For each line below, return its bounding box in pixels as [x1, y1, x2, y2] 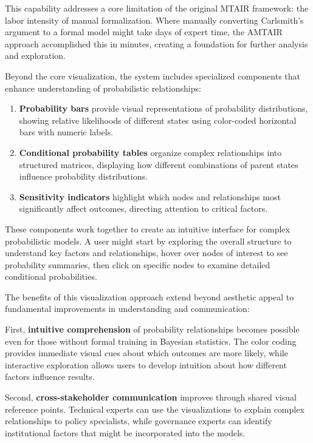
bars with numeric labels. [19, 126, 114, 138]
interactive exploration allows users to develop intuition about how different [5, 358, 287, 371]
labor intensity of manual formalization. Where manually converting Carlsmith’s [5, 13, 304, 26]
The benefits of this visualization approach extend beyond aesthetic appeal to [5, 290, 294, 303]
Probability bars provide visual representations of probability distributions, [19, 102, 308, 115]
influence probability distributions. [19, 170, 148, 183]
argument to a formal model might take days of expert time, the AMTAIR [5, 25, 283, 38]
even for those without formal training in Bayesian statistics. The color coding [5, 334, 297, 347]
